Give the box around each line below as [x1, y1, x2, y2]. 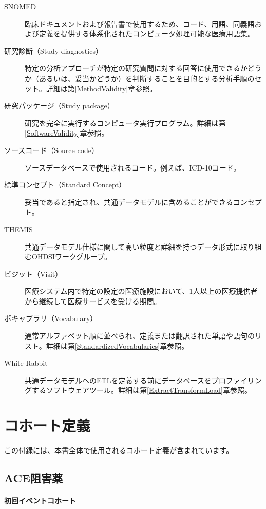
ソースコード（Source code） [4, 144, 99, 155]
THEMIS [4, 223, 33, 234]
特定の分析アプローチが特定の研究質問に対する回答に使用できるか [25, 63, 248, 73]
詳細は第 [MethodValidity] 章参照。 [46, 83, 157, 93]
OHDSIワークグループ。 [31, 251, 112, 262]
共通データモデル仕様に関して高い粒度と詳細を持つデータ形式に [25, 241, 240, 252]
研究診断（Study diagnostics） [4, 45, 103, 56]
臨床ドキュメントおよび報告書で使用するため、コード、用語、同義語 [25, 18, 255, 29]
